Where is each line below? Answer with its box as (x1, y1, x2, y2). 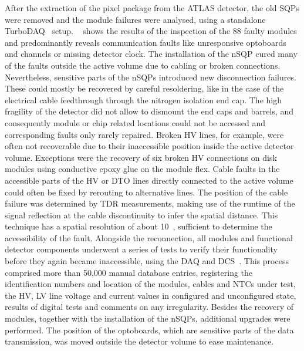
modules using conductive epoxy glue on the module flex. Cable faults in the (5, 163, 280, 175)
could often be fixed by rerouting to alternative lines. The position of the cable (5, 185, 288, 198)
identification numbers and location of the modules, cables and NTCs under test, (5, 278, 296, 290)
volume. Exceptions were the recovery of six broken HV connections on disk (5, 151, 277, 163)
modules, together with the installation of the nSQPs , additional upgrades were (5, 312, 291, 325)
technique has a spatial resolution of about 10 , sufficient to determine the (5, 220, 272, 232)
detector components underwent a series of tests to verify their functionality (5, 243, 278, 255)
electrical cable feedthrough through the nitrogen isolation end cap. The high (5, 93, 282, 106)
